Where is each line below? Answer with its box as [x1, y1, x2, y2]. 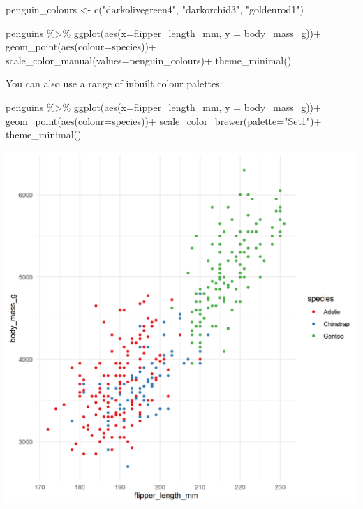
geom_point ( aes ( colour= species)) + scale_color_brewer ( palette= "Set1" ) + [6, 113, 322, 128]
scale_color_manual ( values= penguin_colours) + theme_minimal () [6, 52, 292, 67]
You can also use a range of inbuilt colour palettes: [6, 76, 223, 91]
